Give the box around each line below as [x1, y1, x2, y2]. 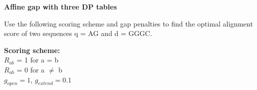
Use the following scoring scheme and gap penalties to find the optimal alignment [4, 18, 253, 28]
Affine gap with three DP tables [4, 1, 117, 11]
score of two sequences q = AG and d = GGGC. [4, 28, 152, 38]
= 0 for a [16, 64, 45, 74]
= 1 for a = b [16, 54, 59, 65]
